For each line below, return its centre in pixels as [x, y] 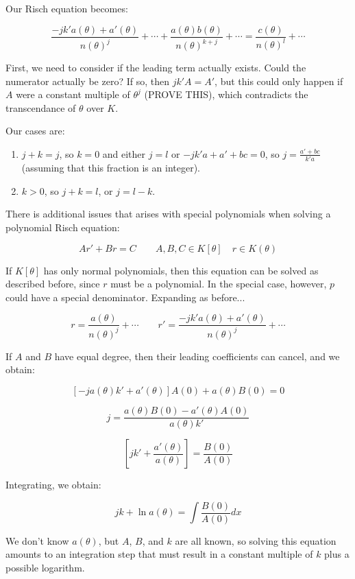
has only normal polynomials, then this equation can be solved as [181, 270]
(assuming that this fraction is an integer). [111, 168]
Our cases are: [35, 131]
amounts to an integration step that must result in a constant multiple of [159, 554]
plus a [337, 554]
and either [124, 153]
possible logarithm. [45, 567]
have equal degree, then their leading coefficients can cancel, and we [197, 356]
